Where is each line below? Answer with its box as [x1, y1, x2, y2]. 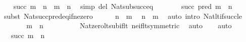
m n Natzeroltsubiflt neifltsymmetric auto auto [26, 20, 232, 31]
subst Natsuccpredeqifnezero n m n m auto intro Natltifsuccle [4, 10, 242, 21]
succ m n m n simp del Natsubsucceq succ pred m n [13, 1, 232, 11]
